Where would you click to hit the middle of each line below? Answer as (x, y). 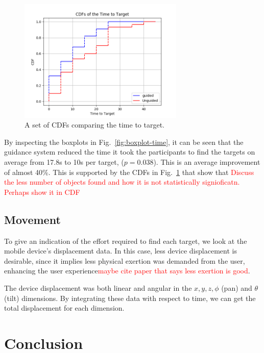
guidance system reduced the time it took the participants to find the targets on (130, 152)
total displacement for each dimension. (64, 308)
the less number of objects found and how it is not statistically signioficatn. (122, 182)
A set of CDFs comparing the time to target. (94, 125)
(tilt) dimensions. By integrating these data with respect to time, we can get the (130, 298)
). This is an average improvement (207, 161)
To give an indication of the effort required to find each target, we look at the (126, 241)
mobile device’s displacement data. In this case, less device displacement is (121, 251)
